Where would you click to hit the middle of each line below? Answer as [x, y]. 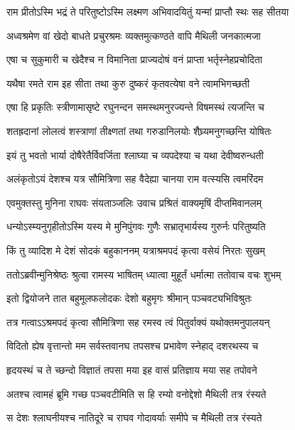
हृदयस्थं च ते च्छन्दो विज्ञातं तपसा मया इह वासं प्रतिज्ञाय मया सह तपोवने [132, 369]
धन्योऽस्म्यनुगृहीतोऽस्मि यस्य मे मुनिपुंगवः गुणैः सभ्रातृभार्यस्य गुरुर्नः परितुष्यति [136, 226]
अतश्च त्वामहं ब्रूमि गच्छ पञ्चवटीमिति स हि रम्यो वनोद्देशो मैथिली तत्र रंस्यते [136, 393]
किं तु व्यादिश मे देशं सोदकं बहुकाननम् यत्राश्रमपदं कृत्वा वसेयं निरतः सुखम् [136, 250]
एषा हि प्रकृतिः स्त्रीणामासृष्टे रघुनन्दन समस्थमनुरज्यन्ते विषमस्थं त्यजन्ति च [135, 107]
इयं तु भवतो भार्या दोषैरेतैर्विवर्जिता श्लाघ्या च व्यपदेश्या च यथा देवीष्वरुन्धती [135, 155]
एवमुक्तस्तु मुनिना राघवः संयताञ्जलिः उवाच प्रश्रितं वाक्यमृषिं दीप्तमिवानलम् [134, 202]
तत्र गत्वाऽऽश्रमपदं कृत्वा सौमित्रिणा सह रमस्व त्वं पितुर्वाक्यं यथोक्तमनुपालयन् [138, 322]
